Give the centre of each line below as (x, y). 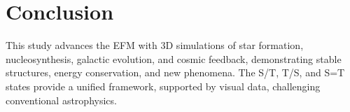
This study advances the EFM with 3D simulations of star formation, (155, 45)
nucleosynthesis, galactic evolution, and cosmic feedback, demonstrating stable (174, 58)
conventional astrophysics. (61, 100)
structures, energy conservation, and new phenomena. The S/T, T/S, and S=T (175, 72)
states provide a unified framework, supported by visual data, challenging (163, 86)
